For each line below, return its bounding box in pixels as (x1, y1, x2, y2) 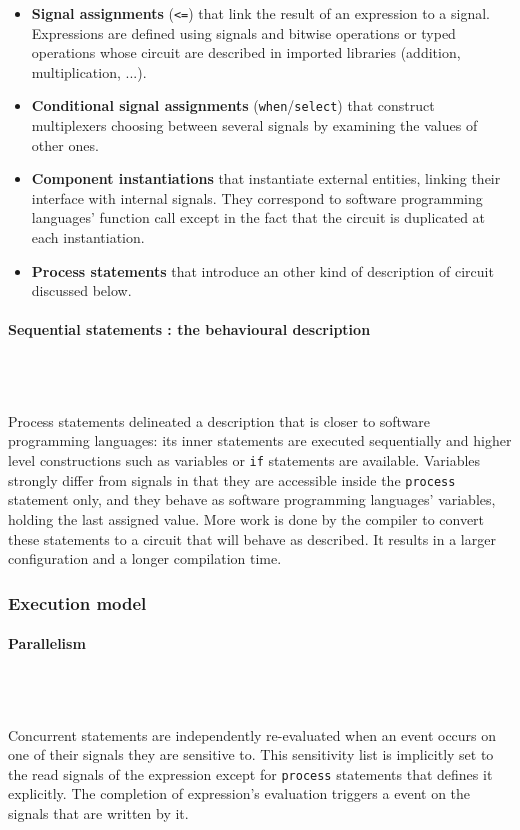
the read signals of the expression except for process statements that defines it (8, 763, 493, 784)
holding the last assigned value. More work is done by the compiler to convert (8, 508, 485, 529)
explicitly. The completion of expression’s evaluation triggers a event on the (8, 783, 471, 804)
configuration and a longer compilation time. (8, 548, 282, 569)
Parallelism (8, 633, 86, 654)
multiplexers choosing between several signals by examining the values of (31, 115, 478, 136)
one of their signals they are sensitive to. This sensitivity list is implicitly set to (8, 744, 494, 765)
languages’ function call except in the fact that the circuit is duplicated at (31, 207, 486, 228)
